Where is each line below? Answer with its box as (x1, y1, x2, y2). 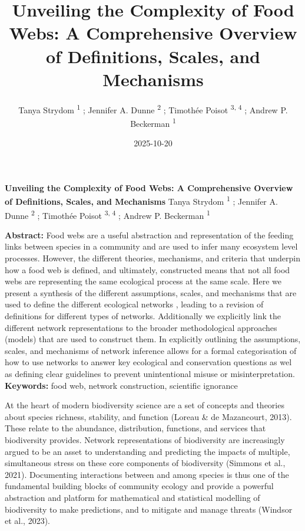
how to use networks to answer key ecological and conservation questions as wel (5, 356, 292, 368)
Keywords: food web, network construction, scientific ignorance (5, 379, 238, 391)
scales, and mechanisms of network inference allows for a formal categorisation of (5, 344, 297, 356)
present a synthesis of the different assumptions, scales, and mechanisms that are (5, 286, 297, 299)
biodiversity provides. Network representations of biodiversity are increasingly (5, 433, 285, 445)
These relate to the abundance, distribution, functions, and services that (5, 422, 266, 434)
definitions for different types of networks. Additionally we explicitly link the (5, 310, 281, 322)
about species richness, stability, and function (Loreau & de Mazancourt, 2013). (5, 410, 292, 422)
